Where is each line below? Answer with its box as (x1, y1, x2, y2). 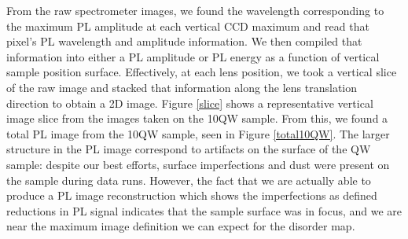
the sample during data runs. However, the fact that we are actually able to (6, 171, 371, 188)
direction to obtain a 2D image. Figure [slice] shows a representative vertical (6, 94, 373, 111)
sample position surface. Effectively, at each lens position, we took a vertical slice (6, 64, 397, 80)
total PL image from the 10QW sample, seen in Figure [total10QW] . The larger (6, 125, 390, 142)
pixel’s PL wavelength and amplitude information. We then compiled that (6, 33, 362, 50)
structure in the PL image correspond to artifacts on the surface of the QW (6, 141, 371, 157)
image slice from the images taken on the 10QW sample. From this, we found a (6, 110, 388, 127)
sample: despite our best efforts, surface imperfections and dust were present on (6, 156, 390, 172)
